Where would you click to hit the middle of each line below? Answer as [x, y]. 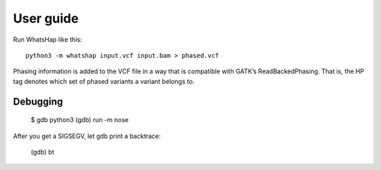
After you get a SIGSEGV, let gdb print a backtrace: [87, 136]
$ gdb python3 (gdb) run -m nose [80, 120]
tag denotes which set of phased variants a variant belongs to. [104, 81]
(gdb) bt [42, 152]
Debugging [38, 101]
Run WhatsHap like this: [48, 40]
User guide [46, 18]
